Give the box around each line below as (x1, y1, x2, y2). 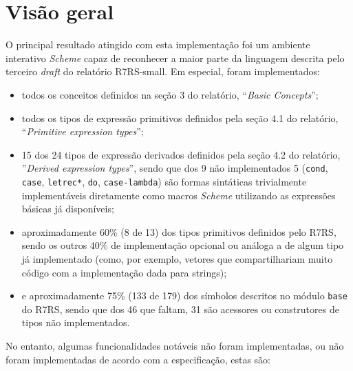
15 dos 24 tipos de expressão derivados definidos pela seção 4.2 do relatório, (21, 147, 341, 161)
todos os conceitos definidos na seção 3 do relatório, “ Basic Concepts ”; (21, 87, 319, 101)
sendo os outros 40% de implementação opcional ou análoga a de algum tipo (21, 238, 344, 252)
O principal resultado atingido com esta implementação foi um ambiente (6, 37, 310, 52)
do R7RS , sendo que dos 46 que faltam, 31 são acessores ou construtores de (21, 301, 339, 316)
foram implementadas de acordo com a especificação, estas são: (6, 352, 270, 366)
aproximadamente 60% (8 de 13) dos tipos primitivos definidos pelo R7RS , (21, 224, 336, 239)
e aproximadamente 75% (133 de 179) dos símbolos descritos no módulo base (21, 288, 347, 303)
